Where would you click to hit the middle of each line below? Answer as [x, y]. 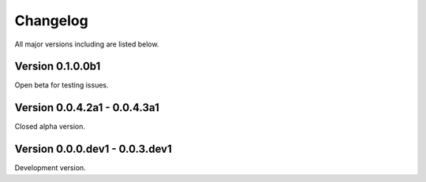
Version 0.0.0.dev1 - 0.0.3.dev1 [93, 149]
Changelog [51, 20]
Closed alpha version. [50, 127]
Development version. [50, 168]
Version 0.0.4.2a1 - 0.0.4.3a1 [87, 108]
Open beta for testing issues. [62, 85]
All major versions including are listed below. [87, 44]
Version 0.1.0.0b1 [58, 67]
